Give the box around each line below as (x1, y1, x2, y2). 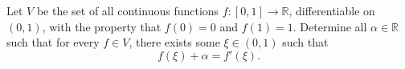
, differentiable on (288, 2, 375, 18)
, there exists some (129, 34, 220, 51)
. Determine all (292, 18, 367, 34)
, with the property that (42, 18, 162, 34)
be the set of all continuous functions (36, 2, 219, 18)
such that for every (6, 34, 100, 51)
